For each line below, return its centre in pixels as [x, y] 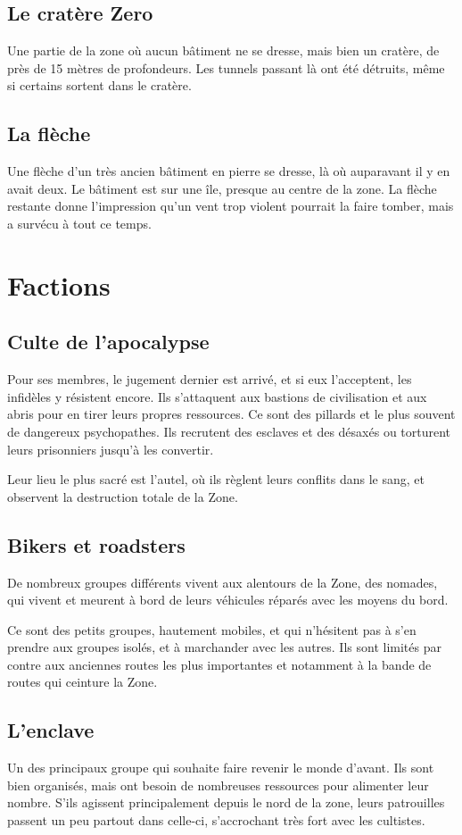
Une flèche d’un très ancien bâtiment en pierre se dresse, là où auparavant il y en [229, 171]
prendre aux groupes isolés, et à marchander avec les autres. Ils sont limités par [224, 647]
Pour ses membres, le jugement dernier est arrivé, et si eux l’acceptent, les [210, 379]
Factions [59, 284]
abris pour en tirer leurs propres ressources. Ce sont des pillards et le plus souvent [231, 414]
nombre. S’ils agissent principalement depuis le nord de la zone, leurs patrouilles [226, 802]
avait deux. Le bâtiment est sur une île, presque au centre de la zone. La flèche [222, 188]
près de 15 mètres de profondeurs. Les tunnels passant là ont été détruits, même [226, 67]
